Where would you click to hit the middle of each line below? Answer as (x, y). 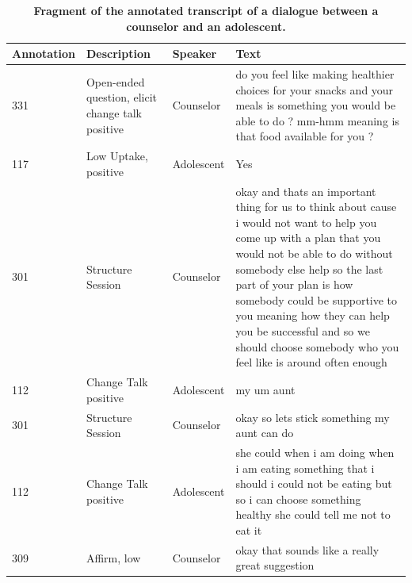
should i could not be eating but (314, 483)
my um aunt (265, 389)
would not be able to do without (314, 253)
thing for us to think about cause (316, 207)
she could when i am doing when (315, 452)
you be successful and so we (303, 331)
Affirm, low (113, 557)
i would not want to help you (306, 222)
